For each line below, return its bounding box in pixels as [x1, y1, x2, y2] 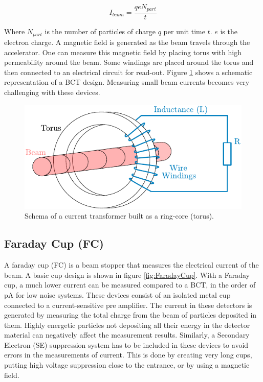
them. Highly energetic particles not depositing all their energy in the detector [4, 319, 250, 330]
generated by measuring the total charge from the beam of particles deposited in [4, 309, 257, 320]
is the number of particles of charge [45, 26, 156, 37]
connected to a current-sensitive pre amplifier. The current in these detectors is [4, 299, 252, 310]
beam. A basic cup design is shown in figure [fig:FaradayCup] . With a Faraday [4, 269, 250, 280]
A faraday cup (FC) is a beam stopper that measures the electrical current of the [4, 259, 259, 270]
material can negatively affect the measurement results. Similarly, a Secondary [4, 329, 250, 340]
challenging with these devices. [4, 86, 100, 97]
